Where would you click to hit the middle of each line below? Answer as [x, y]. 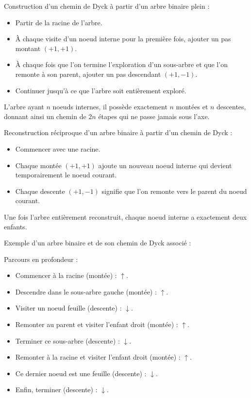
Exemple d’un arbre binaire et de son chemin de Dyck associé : [98, 243]
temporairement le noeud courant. [66, 175]
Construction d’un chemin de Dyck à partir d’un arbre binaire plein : [107, 6]
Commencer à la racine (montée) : [66, 275]
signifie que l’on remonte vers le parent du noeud [174, 191]
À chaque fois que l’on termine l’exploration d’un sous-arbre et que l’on [121, 64]
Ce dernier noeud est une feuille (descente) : [81, 373]
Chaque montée [38, 165]
